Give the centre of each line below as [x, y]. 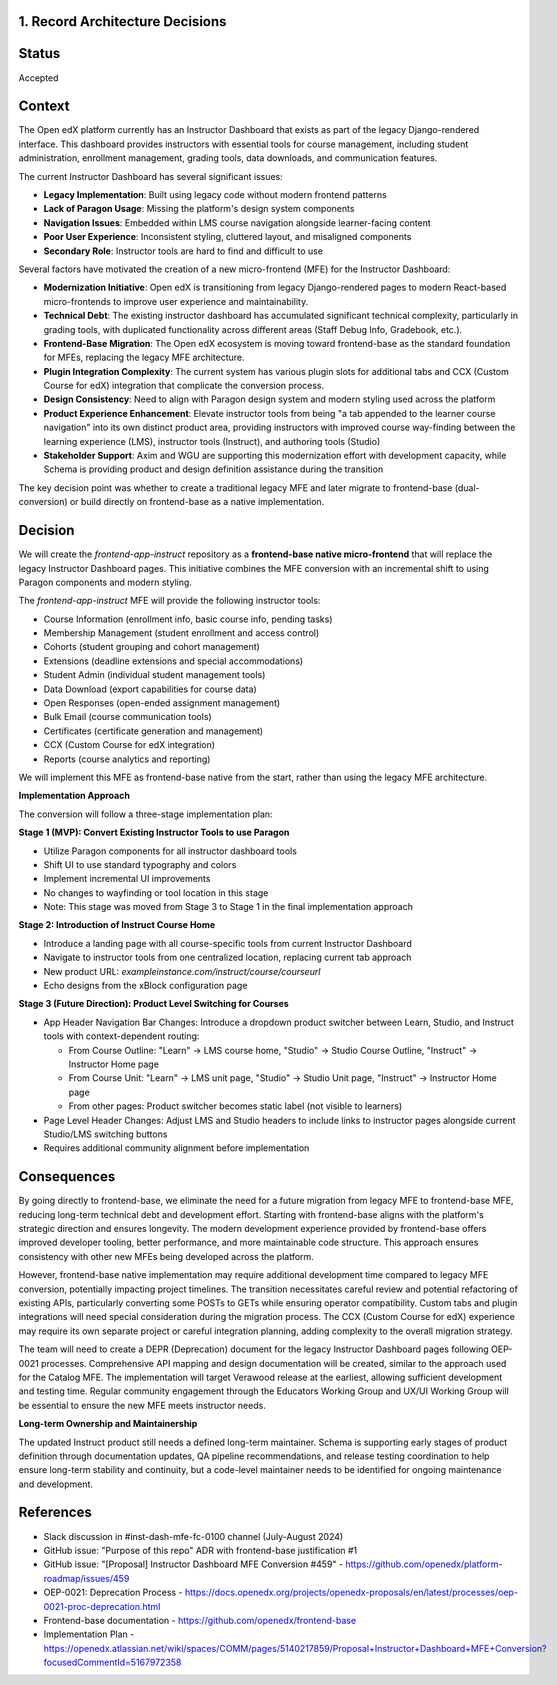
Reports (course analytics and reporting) [127, 759]
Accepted [38, 77]
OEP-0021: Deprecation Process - [113, 1592]
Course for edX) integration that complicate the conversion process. [184, 386]
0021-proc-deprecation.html [102, 1606]
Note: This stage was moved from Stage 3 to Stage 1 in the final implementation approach [228, 907]
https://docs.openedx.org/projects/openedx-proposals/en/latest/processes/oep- [351, 1592]
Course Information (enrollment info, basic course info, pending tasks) [188, 619]
